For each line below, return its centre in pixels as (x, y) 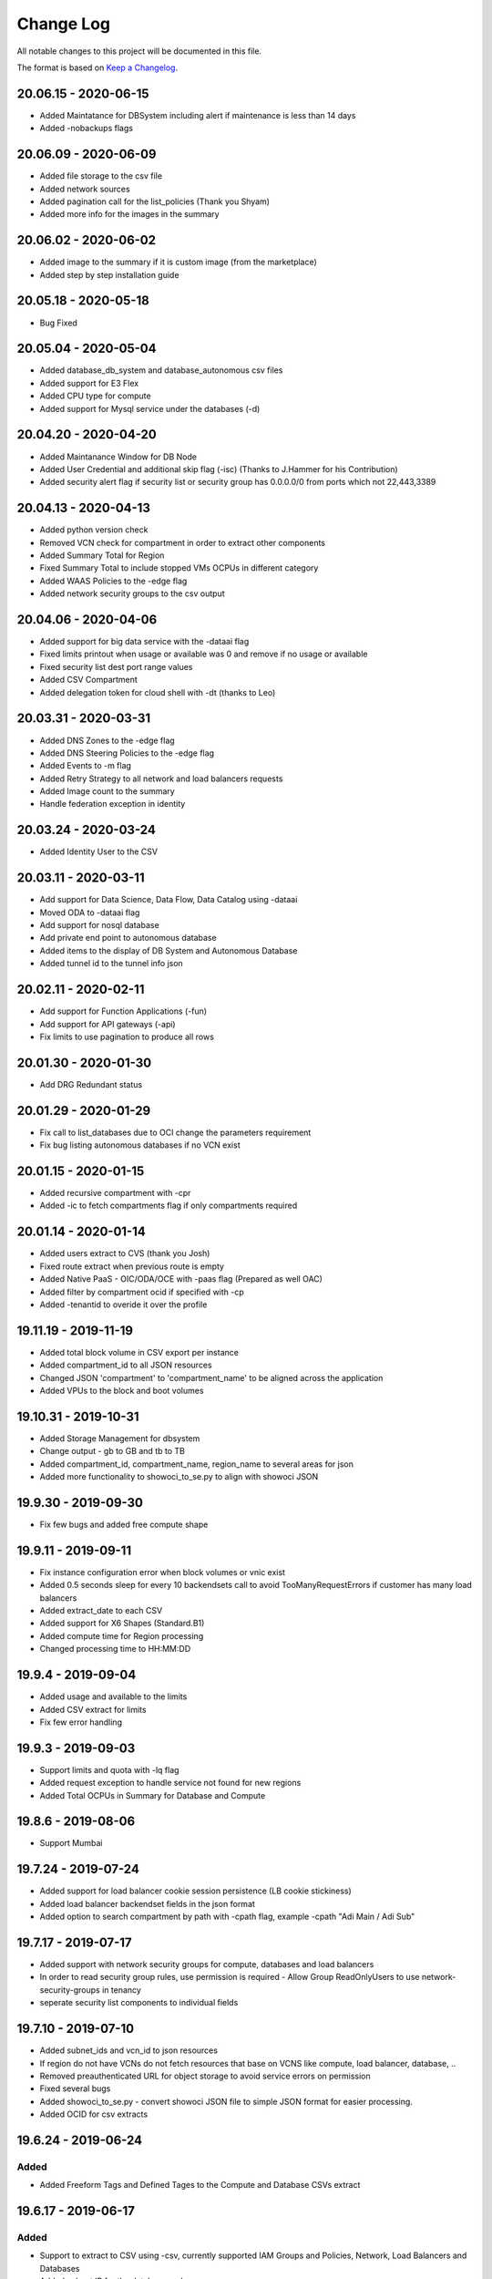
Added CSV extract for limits (93, 1709)
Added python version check (94, 530)
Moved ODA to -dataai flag (90, 913)
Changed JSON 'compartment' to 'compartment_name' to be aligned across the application (211, 1377)
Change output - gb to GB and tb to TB (113, 1451)
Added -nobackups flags (87, 129)
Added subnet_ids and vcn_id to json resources (129, 2050)
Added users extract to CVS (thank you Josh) (125, 1253)
